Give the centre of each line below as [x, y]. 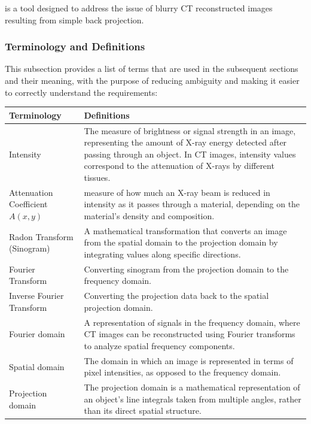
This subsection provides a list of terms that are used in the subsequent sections [152, 69]
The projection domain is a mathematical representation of [192, 387]
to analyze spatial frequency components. [159, 345]
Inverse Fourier [36, 296]
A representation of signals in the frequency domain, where [192, 322]
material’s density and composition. [149, 215]
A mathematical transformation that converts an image [185, 230]
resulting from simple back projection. [74, 19]
